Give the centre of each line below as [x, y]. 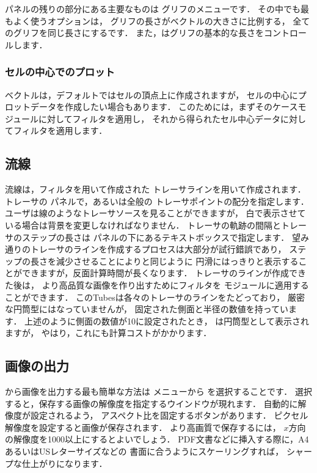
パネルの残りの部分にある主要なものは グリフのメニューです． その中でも [153, 9]
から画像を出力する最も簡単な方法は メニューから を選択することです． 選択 [159, 391]
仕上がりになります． [64, 463]
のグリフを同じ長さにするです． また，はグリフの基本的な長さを [134, 33]
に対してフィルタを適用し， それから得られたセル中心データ [159, 118]
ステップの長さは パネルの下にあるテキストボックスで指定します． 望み [165, 237]
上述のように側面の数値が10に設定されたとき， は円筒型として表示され [167, 321]
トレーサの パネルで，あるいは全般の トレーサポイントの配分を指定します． [157, 201]
